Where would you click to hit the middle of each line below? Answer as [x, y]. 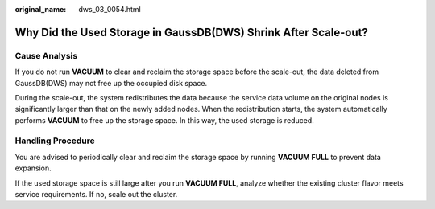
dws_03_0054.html [110, 9]
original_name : [41, 9]
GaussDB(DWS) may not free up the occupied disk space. [111, 83]
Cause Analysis [46, 55]
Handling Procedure [55, 141]
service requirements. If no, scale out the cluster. [96, 195]
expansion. [33, 168]
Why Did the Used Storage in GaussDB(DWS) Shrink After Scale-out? [191, 32]
